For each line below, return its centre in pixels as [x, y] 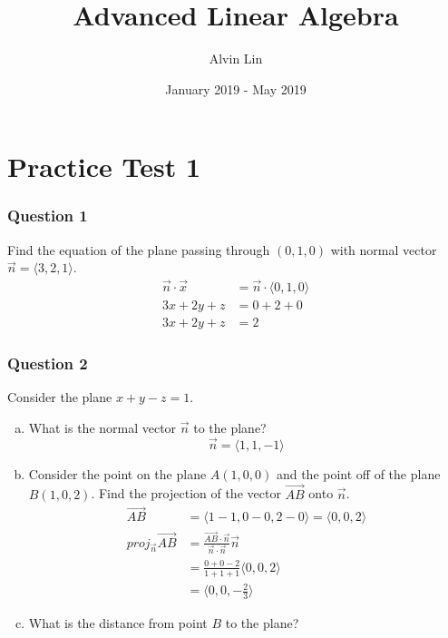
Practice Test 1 [104, 167]
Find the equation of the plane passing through [139, 249]
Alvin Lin [236, 59]
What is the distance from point [118, 623]
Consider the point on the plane [117, 473]
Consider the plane [60, 397]
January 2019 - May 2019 [236, 88]
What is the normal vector [102, 428]
